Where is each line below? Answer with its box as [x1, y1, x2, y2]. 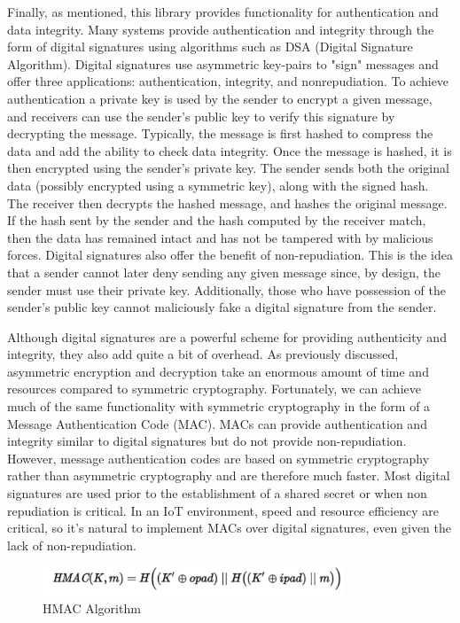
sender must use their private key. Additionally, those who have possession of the [7, 280, 446, 299]
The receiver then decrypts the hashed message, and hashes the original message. [7, 193, 448, 212]
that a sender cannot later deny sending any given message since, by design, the [7, 262, 441, 281]
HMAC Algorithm [43, 598, 141, 617]
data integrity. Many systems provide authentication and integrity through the [7, 19, 434, 38]
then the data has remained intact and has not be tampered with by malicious [7, 228, 433, 246]
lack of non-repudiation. [7, 535, 136, 554]
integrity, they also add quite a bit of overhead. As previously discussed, [7, 345, 399, 363]
